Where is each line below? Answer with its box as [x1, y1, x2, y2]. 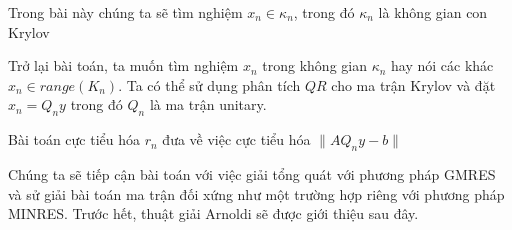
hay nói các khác [391, 55, 494, 76]
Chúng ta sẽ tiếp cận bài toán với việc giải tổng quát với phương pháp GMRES [8, 163, 496, 184]
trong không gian [262, 55, 367, 76]
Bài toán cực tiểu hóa [8, 129, 141, 150]
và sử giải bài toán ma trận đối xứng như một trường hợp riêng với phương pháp [8, 183, 505, 204]
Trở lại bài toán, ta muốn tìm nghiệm [8, 55, 239, 76]
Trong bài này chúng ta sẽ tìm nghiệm [8, 2, 243, 22]
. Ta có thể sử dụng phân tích [118, 74, 301, 95]
